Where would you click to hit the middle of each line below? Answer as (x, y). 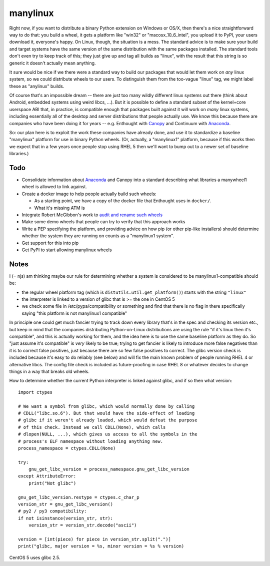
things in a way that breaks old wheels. (49, 371)
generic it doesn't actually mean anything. (52, 63)
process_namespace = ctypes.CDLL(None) (67, 448)
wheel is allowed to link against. (54, 187)
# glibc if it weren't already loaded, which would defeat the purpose (108, 420)
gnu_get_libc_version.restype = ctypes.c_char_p (79, 497)
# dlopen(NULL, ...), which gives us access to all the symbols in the (108, 434)
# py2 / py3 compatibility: (52, 511)
